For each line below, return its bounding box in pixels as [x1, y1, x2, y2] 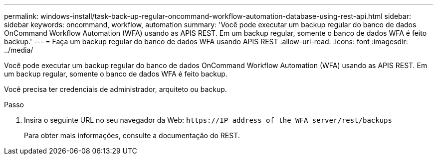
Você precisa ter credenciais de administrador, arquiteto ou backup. [4, 85, 227, 93]
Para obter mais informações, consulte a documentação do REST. [24, 131, 240, 140]
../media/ [4, 46, 33, 54]
